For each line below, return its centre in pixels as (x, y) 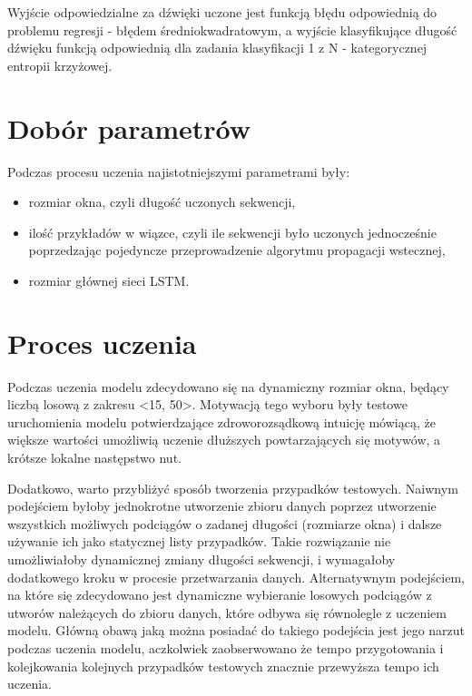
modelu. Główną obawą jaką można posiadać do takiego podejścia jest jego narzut (236, 630)
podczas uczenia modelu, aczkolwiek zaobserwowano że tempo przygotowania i (226, 647)
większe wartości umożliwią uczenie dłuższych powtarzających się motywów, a (224, 440)
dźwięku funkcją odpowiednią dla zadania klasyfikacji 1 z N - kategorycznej (217, 48)
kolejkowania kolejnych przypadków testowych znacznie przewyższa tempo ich (223, 666)
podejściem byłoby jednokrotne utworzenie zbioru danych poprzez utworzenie (222, 506)
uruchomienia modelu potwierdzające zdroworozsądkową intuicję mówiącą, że (221, 422)
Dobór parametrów (129, 127)
